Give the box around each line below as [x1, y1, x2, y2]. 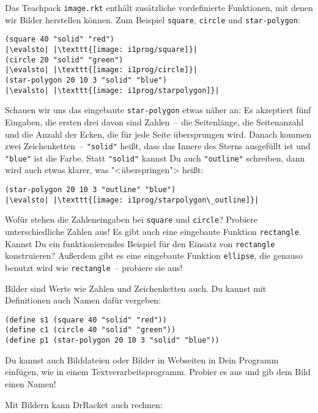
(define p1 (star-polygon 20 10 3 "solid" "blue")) [5, 336, 220, 345]
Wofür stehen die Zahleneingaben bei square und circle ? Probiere [5, 213, 258, 226]
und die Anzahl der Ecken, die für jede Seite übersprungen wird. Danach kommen [5, 127, 312, 140]
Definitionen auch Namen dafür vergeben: [5, 294, 161, 307]
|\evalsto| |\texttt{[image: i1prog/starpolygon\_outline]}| [5, 195, 259, 204]
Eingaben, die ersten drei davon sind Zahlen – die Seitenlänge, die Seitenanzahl [5, 115, 304, 128]
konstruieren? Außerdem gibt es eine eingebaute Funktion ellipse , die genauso [5, 249, 303, 262]
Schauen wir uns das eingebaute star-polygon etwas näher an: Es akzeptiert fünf [5, 103, 311, 116]
